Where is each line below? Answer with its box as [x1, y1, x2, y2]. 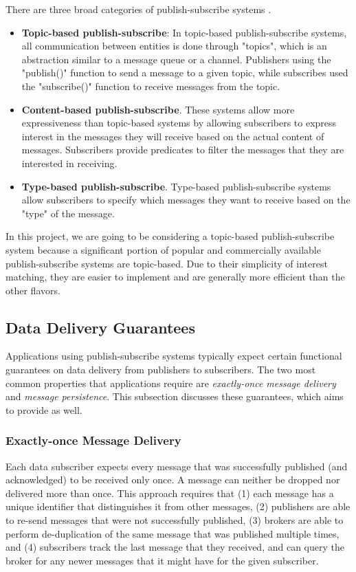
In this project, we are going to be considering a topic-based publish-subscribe [5, 229, 335, 243]
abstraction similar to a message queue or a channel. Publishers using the [21, 52, 331, 66]
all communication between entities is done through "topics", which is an [21, 38, 327, 53]
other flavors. [5, 283, 60, 297]
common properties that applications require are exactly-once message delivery [5, 375, 336, 390]
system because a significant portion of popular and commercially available [5, 242, 321, 256]
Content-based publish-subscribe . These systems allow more [21, 102, 295, 116]
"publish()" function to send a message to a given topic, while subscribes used [21, 65, 348, 80]
